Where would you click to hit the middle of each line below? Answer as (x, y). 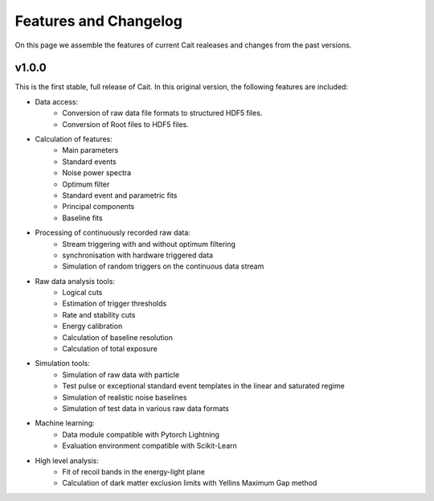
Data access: (57, 101)
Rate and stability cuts (99, 314)
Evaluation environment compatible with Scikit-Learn (149, 446)
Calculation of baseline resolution (117, 337)
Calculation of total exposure (110, 349)
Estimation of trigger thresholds (115, 304)
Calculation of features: (74, 139)
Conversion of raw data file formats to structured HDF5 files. (162, 113)
